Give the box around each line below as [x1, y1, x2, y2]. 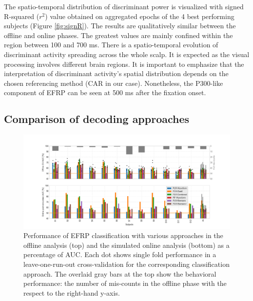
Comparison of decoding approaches [4, 111, 190, 126]
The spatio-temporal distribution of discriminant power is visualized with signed [4, 1, 244, 11]
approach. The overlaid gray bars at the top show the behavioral [23, 268, 216, 279]
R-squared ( [4, 11, 39, 21]
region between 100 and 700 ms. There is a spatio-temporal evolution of [4, 40, 218, 50]
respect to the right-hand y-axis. [23, 287, 120, 298]
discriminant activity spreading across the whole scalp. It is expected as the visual [4, 49, 250, 59]
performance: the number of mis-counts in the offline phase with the [23, 278, 227, 288]
